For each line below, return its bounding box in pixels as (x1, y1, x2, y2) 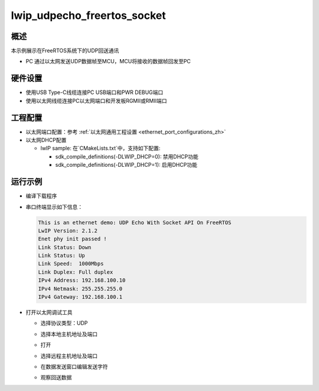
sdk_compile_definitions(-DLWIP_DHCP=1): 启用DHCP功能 (55, 161, 197, 169)
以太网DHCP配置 (25, 137, 67, 144)
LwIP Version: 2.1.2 (38, 227, 97, 234)
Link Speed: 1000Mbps (38, 260, 104, 267)
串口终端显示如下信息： (25, 203, 83, 210)
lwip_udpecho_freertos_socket (11, 9, 166, 22)
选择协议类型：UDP (40, 319, 88, 327)
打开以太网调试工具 (25, 309, 73, 316)
